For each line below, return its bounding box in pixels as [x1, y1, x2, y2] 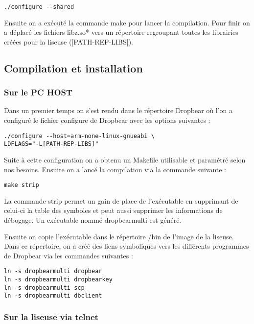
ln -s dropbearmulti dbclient [4, 292, 102, 300]
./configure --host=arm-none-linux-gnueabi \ [4, 132, 155, 139]
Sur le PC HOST [4, 86, 73, 98]
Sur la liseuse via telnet [4, 310, 98, 323]
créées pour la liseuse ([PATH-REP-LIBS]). [4, 36, 133, 46]
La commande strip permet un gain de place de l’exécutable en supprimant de [4, 195, 238, 206]
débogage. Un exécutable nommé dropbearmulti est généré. [4, 214, 182, 225]
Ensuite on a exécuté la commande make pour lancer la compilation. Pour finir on [4, 17, 250, 27]
